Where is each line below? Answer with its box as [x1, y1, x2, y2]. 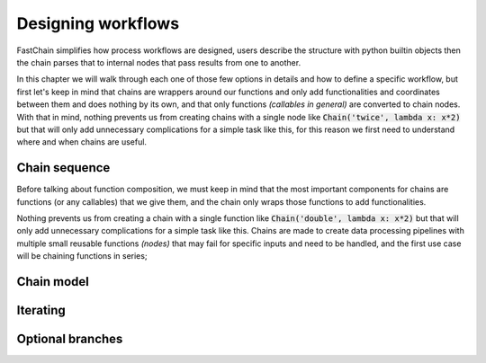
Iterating [16, 302, 67, 318]
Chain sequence [16, 160, 111, 175]
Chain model [16, 274, 90, 289]
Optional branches [16, 331, 123, 346]
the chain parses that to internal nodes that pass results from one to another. [16, 57, 301, 67]
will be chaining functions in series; [16, 251, 148, 261]
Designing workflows [16, 13, 180, 33]
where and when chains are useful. [16, 137, 148, 147]
